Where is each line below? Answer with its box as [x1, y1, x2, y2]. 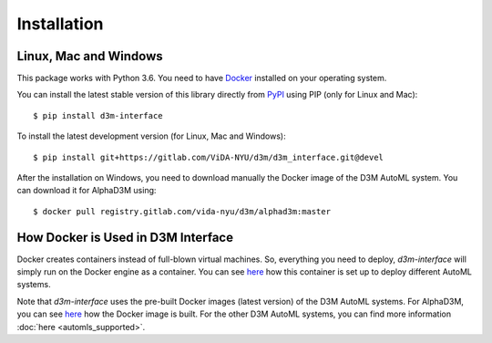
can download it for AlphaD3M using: [16, 185, 157, 196]
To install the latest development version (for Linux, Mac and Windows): [16, 130, 286, 141]
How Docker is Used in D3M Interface [16, 229, 234, 245]
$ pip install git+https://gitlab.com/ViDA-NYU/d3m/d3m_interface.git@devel [33, 151, 384, 162]
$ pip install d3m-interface [33, 110, 163, 120]
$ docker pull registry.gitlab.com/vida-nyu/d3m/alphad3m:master [33, 206, 332, 216]
